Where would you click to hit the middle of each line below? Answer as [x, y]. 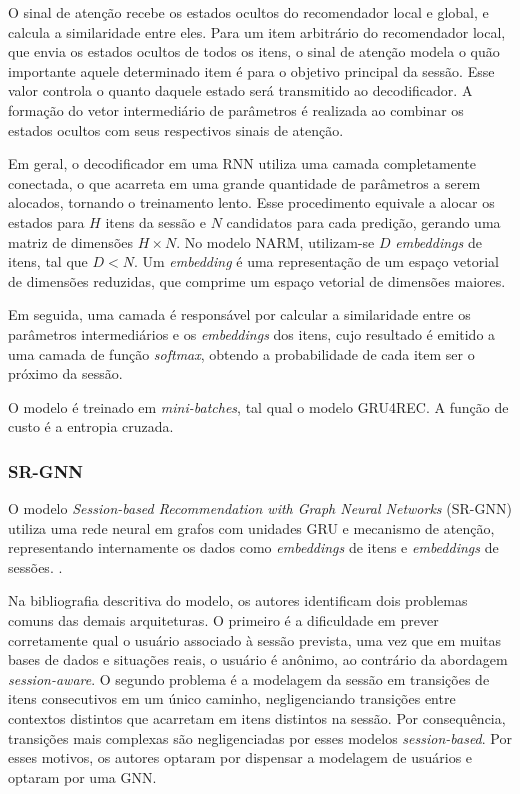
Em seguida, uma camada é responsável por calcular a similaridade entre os [239, 314]
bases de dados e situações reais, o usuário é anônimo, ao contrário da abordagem [258, 659]
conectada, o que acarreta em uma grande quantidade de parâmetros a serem [244, 182]
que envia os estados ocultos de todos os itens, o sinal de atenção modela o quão [254, 51]
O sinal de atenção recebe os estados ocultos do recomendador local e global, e [248, 12]
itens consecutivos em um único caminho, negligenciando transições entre [232, 698]
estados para [46, 221]
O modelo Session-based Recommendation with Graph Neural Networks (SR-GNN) [260, 508]
